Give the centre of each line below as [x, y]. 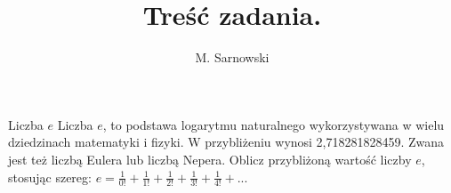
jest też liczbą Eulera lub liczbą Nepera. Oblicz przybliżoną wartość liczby [210, 159]
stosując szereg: [50, 177]
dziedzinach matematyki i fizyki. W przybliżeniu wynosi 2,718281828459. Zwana [226, 142]
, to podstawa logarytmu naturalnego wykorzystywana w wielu [274, 124]
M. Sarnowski [232, 57]
